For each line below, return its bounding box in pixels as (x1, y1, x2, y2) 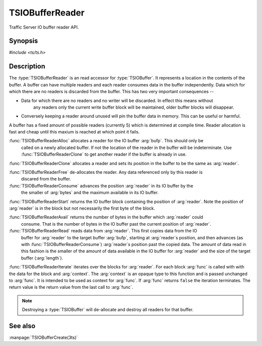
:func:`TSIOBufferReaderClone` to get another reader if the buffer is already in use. (21, 151, 187, 157)
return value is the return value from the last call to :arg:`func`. (9, 284, 133, 290)
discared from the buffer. (21, 176, 71, 182)
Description (9, 62, 46, 70)
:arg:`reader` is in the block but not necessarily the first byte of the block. (9, 205, 155, 211)
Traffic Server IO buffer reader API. (9, 24, 79, 30)
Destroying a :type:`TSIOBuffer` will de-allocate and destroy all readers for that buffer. (22, 307, 194, 313)
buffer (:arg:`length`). (21, 255, 63, 261)
